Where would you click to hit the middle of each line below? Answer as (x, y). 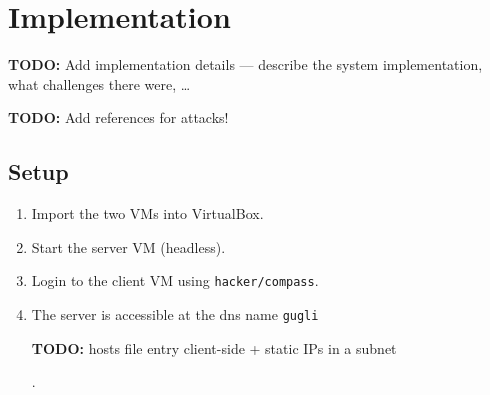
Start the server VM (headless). (128, 246)
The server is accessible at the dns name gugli (175, 313)
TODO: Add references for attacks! (118, 117)
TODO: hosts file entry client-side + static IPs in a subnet (214, 347)
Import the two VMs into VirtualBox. (147, 213)
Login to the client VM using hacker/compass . (175, 280)
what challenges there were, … (99, 83)
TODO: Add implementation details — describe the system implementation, (245, 64)
